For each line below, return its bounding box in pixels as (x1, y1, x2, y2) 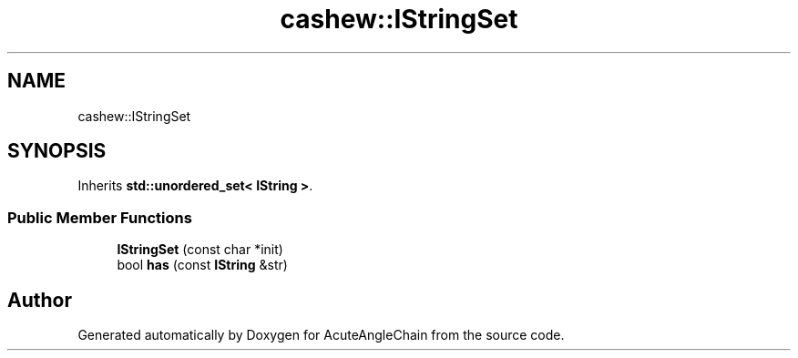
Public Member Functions (7, 208, 192, 227)
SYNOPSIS (7, 139, 107, 163)
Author (7, 288, 72, 312)
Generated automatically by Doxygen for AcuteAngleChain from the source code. (77, 327, 565, 343)
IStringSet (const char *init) (117, 241, 283, 258)
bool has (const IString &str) (117, 257, 288, 273)
